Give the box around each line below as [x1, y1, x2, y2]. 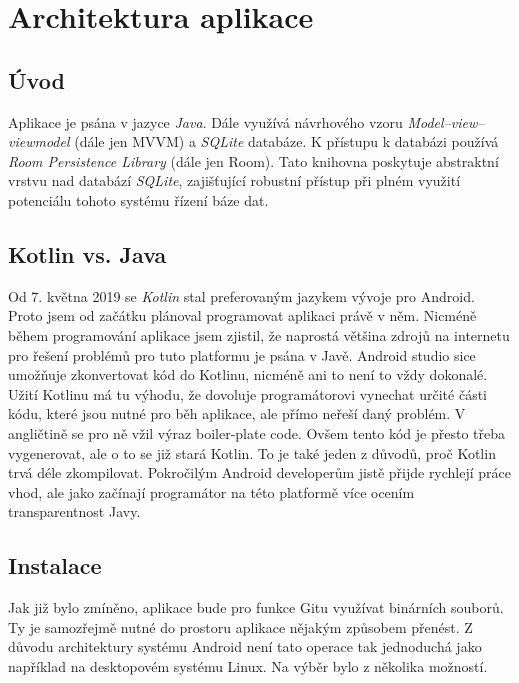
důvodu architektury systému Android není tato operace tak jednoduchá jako [8, 636, 482, 657]
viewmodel [8, 131, 70, 152]
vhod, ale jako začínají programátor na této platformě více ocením [8, 481, 415, 502]
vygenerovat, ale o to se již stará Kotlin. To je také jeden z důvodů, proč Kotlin [8, 442, 496, 463]
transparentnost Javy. [8, 501, 141, 522]
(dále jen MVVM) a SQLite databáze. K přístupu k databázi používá [74, 131, 499, 152]
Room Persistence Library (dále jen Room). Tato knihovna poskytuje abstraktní [8, 150, 499, 171]
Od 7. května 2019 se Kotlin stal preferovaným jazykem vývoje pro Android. [8, 285, 475, 306]
